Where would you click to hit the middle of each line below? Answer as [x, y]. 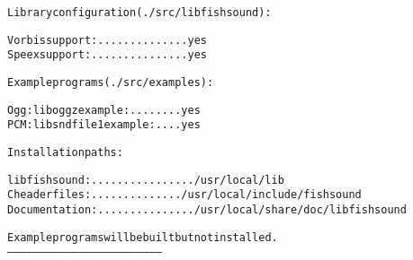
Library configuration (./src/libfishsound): [139, 13]
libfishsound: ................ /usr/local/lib [146, 180]
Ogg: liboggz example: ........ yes [104, 110]
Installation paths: [65, 152]
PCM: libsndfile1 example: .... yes [104, 125]
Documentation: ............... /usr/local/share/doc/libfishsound [207, 209]
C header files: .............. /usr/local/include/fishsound [184, 195]
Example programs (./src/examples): [111, 82]
